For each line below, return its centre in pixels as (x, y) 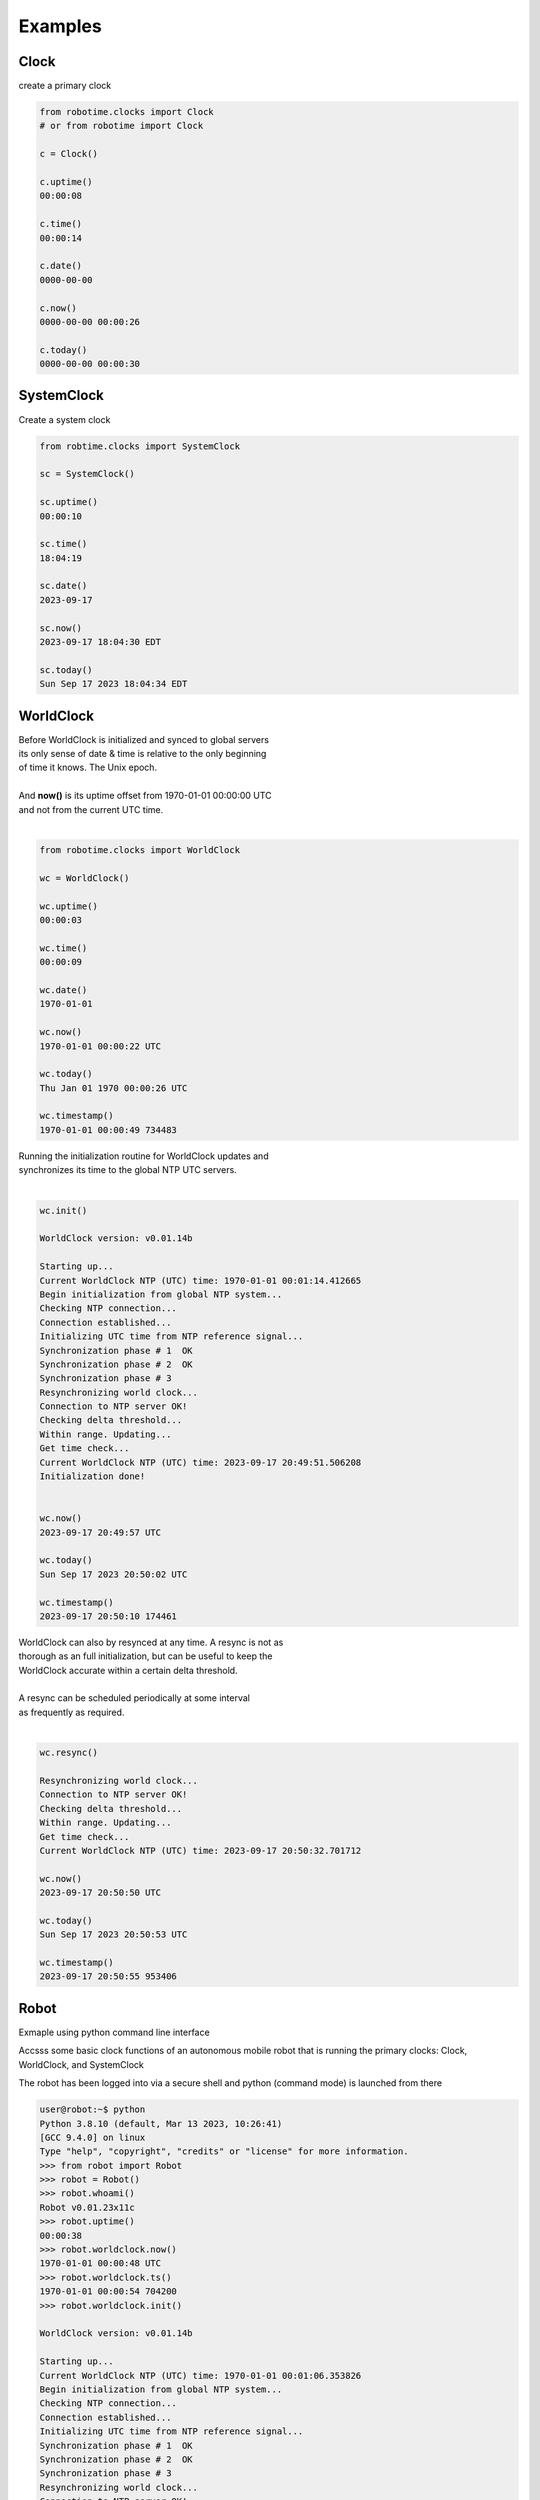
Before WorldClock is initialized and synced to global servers (144, 739)
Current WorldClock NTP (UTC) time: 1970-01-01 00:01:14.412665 (200, 1280)
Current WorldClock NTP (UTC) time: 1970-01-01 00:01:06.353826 (200, 2375)
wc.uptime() (69, 906)
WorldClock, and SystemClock (81, 2064)
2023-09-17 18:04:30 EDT (100, 642)
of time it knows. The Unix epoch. (88, 767)
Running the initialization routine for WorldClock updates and (143, 1156)
